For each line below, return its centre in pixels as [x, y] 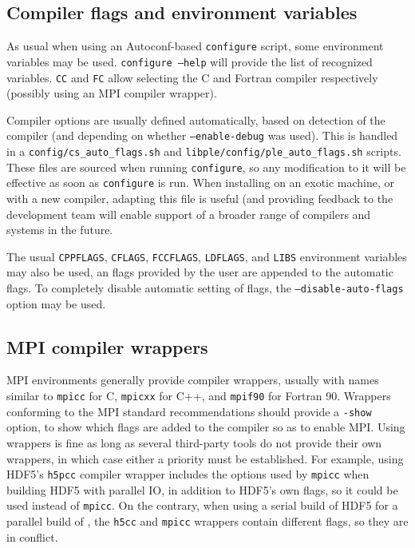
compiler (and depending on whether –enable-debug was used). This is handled [202, 135]
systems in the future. [60, 230]
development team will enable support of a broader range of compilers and [189, 214]
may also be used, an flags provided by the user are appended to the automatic [200, 272]
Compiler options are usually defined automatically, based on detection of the [196, 119]
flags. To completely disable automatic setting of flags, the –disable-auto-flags [205, 288]
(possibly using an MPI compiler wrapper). [112, 93]
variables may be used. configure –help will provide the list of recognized [190, 61]
